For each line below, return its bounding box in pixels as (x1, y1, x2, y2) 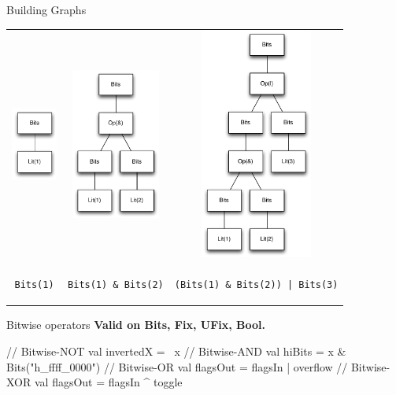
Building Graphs (6, 2, 87, 17)
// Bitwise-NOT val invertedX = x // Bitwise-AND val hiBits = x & (6, 342, 346, 359)
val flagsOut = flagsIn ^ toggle (34, 374, 183, 390)
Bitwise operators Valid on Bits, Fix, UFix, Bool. (6, 316, 266, 333)
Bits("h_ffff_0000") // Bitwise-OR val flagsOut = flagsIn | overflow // (6, 358, 348, 375)
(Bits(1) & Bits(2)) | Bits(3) (174, 279, 339, 291)
